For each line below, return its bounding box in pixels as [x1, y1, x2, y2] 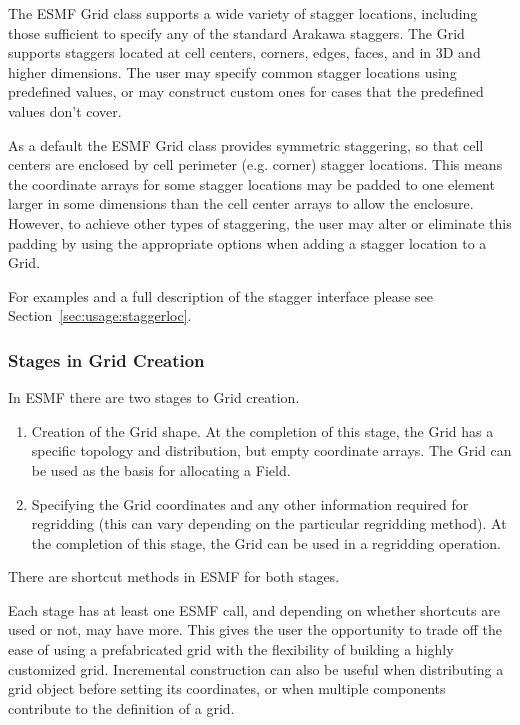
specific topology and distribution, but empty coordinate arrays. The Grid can [31, 440, 512, 461]
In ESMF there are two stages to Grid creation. [8, 387, 300, 408]
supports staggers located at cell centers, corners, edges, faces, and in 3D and [8, 42, 481, 63]
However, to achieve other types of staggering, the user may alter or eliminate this [8, 212, 512, 233]
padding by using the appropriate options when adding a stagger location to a [8, 232, 487, 253]
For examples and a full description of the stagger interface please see [8, 285, 433, 306]
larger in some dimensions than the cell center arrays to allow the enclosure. [8, 193, 474, 214]
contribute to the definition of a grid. [8, 697, 235, 718]
